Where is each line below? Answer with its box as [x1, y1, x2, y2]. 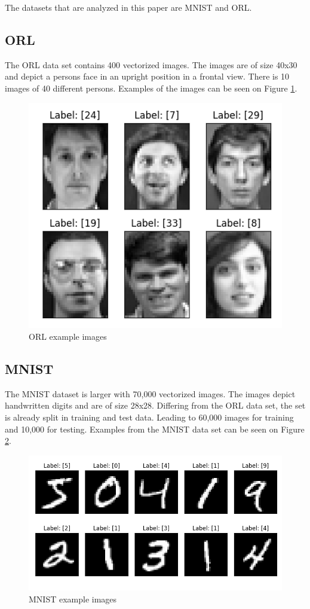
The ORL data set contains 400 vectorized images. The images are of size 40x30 [5, 58, 297, 71]
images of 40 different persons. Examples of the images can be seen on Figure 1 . [5, 81, 297, 94]
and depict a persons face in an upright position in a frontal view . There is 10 [5, 70, 290, 83]
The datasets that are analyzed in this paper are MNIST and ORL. [5, 1, 252, 13]
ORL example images [29, 330, 107, 343]
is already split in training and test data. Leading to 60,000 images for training [5, 411, 294, 424]
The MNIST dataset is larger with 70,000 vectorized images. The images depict [5, 387, 296, 400]
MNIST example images [29, 592, 117, 605]
